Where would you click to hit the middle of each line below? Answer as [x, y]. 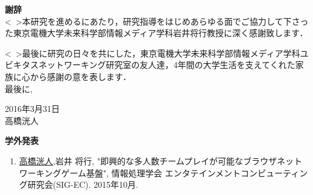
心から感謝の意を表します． [76, 76]
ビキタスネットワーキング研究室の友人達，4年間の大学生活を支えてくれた [150, 65]
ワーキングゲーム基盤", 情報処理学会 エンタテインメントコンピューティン [163, 172]
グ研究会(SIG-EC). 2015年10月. [79, 184]
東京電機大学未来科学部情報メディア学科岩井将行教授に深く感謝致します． [160, 33]
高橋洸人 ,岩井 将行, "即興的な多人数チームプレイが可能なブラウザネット [160, 160]
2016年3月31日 [32, 109]
